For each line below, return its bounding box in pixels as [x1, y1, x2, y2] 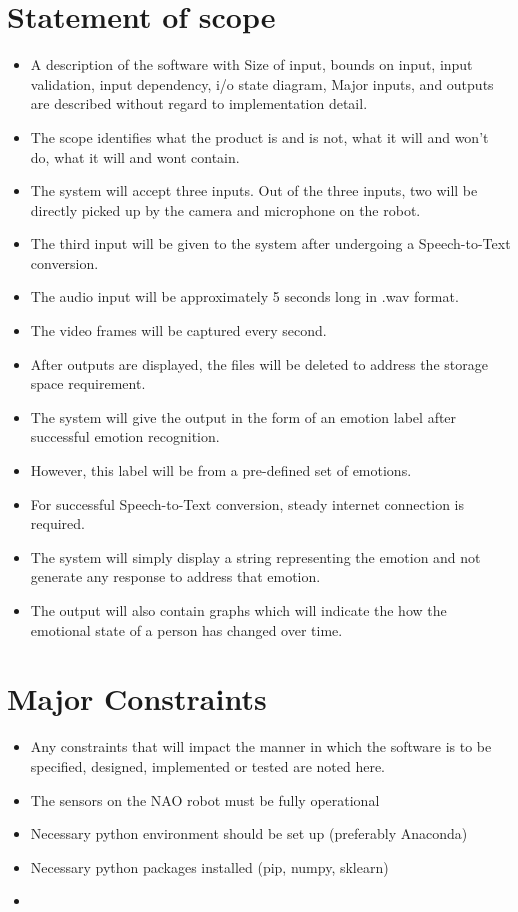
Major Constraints [7, 678, 267, 719]
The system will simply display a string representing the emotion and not [30, 546, 481, 567]
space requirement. [30, 373, 146, 394]
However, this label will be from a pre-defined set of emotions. [30, 460, 412, 481]
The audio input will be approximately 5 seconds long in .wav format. [30, 286, 459, 307]
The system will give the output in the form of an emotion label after [30, 406, 457, 427]
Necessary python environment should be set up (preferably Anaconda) [30, 823, 468, 844]
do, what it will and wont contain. [30, 146, 240, 167]
